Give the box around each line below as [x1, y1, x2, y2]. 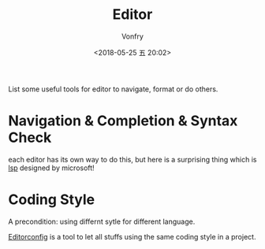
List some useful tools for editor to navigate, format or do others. [8, 84, 218, 94]
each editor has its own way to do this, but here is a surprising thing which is [8, 154, 257, 164]
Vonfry [121, 32, 144, 41]
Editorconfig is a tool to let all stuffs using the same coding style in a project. [8, 232, 256, 241]
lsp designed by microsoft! [8, 163, 95, 173]
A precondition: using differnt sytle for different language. [8, 217, 196, 226]
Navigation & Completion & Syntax [8, 112, 238, 130]
